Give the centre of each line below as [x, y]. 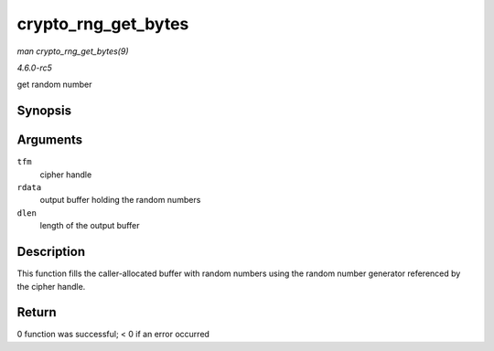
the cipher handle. [51, 286]
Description [51, 252]
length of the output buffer [90, 226]
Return [37, 312]
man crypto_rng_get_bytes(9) [73, 51]
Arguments [50, 140]
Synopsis [44, 111]
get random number [54, 85]
